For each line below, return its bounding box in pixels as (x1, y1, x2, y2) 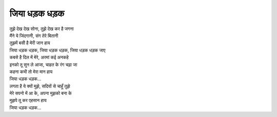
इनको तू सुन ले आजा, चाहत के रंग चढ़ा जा (9, 62, 77, 68)
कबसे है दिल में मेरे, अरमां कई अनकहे (9, 54, 69, 61)
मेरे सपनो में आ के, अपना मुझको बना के (9, 90, 72, 96)
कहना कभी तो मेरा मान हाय (9, 68, 53, 74)
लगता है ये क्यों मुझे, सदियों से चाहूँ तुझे (9, 83, 70, 89)
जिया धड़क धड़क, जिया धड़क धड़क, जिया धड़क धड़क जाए (9, 47, 106, 53)
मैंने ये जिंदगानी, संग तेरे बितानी (9, 32, 58, 38)
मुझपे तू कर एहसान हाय (9, 98, 47, 104)
